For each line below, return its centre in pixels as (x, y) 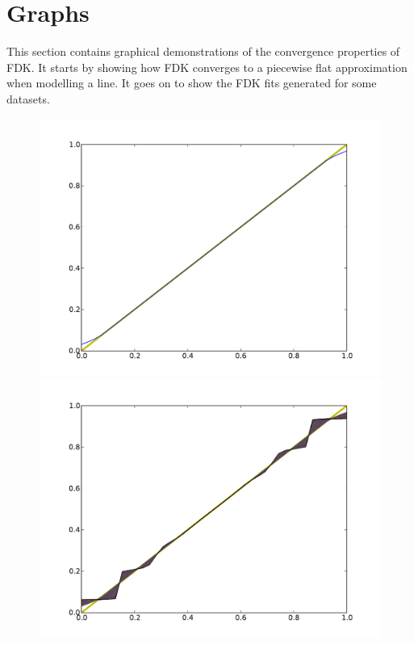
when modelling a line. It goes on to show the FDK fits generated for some (192, 83)
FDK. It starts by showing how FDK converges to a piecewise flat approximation (207, 67)
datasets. (28, 98)
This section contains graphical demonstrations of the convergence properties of (203, 51)
